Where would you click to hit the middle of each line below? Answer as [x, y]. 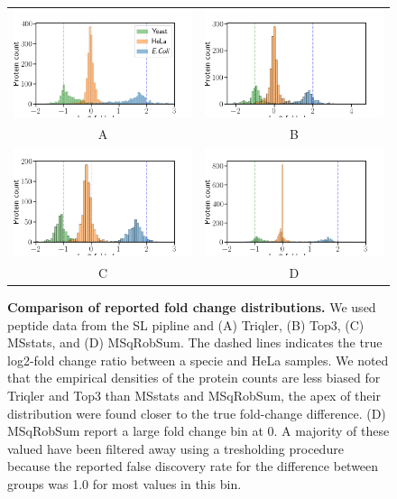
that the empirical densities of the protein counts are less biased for [194, 378]
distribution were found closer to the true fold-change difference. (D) [197, 413]
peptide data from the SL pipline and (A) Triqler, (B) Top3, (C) [186, 324]
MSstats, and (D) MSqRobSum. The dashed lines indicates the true [195, 342]
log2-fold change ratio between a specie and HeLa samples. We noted [198, 360]
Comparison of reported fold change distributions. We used [192, 307]
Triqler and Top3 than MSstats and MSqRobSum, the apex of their [194, 396]
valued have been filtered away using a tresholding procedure [175, 448]
